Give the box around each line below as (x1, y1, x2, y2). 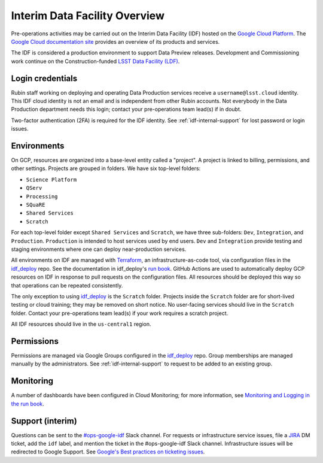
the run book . (11, 400, 44, 407)
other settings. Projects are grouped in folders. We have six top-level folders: (11, 165, 201, 172)
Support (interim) (11, 416, 77, 426)
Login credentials (11, 73, 78, 83)
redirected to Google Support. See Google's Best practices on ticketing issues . (11, 448, 205, 455)
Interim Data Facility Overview (11, 9, 164, 22)
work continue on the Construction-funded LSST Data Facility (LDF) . (11, 58, 180, 65)
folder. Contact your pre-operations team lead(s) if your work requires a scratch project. (11, 309, 228, 317)
